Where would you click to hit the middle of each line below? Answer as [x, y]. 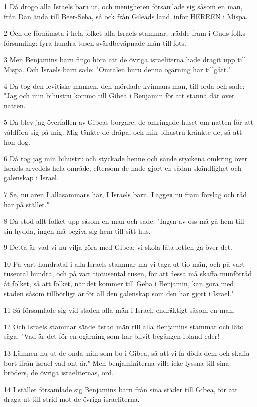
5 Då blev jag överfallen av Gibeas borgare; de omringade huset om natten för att [129, 122]
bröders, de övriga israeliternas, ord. [59, 372]
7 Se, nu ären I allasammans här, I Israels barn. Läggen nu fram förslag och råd [126, 194]
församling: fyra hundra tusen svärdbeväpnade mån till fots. [95, 42]
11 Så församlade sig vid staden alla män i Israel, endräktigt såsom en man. [120, 310]
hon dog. [17, 141]
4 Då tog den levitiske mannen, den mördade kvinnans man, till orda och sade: [124, 86]
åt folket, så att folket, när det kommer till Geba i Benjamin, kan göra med [119, 284]
